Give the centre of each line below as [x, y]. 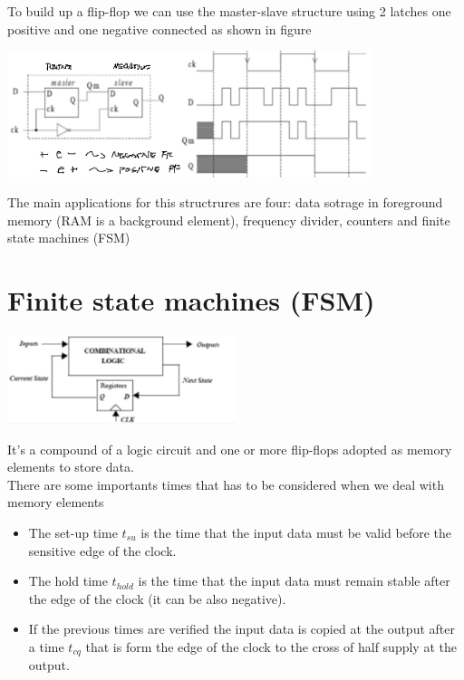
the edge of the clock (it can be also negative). [157, 598]
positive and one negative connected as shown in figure [159, 29]
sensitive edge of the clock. [102, 550]
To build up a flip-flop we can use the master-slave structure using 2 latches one [229, 11]
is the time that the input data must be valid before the [296, 533]
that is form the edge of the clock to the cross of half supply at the [271, 646]
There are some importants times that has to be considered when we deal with [226, 484]
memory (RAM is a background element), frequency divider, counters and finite [229, 220]
